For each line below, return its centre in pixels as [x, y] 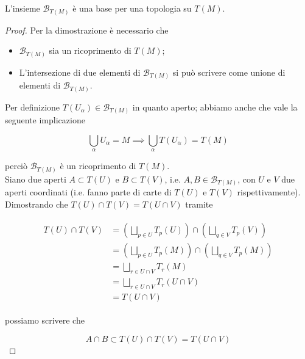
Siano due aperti [36, 179]
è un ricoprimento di [98, 166]
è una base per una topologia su [132, 8]
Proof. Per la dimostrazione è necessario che [87, 30]
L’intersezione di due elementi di [80, 72]
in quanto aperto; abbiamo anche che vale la [215, 107]
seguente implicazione [45, 120]
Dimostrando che [37, 204]
